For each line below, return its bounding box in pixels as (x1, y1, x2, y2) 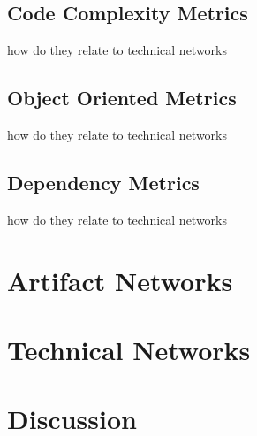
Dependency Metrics (7, 168, 200, 195)
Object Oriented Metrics (7, 84, 237, 111)
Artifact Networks (7, 262, 233, 298)
